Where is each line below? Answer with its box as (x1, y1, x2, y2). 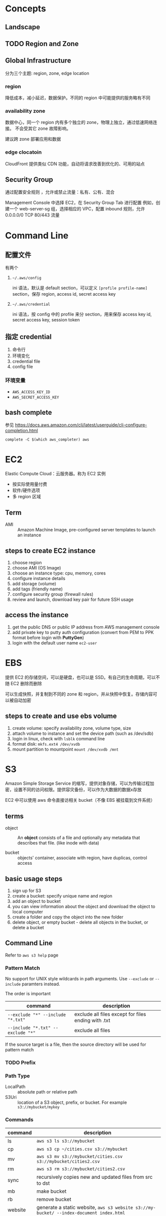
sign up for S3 (12, 888, 41, 894)
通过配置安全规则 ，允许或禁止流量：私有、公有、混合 (5, 189, 115, 195)
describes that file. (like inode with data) (17, 840, 100, 846)
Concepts (5, 3, 46, 14)
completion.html (5, 428, 38, 434)
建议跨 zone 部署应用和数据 (5, 136, 61, 142)
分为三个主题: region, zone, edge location (5, 70, 89, 76)
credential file (12, 358, 41, 365)
